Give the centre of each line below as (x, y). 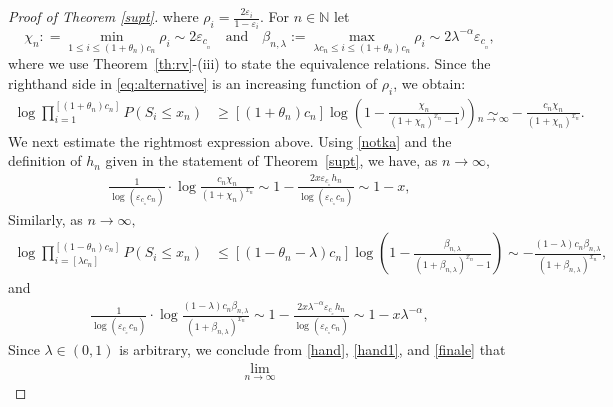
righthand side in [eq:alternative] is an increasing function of (193, 82)
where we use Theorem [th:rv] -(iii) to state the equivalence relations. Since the (249, 63)
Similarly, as (45, 218)
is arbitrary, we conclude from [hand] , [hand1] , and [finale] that (312, 349)
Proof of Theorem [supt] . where (103, 16)
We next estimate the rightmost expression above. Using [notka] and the (230, 140)
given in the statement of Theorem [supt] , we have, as (271, 160)
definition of (45, 160)
